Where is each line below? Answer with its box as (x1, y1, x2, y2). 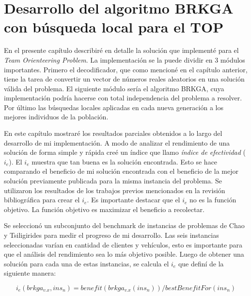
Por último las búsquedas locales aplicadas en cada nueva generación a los (4, 102, 223, 112)
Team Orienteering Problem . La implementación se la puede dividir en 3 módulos (4, 54, 245, 65)
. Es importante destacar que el (87, 195, 180, 205)
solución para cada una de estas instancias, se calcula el (4, 258, 169, 268)
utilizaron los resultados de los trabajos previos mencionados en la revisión (4, 185, 225, 195)
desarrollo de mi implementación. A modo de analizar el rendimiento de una (4, 137, 230, 148)
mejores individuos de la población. (4, 112, 109, 122)
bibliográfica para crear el (4, 195, 80, 205)
